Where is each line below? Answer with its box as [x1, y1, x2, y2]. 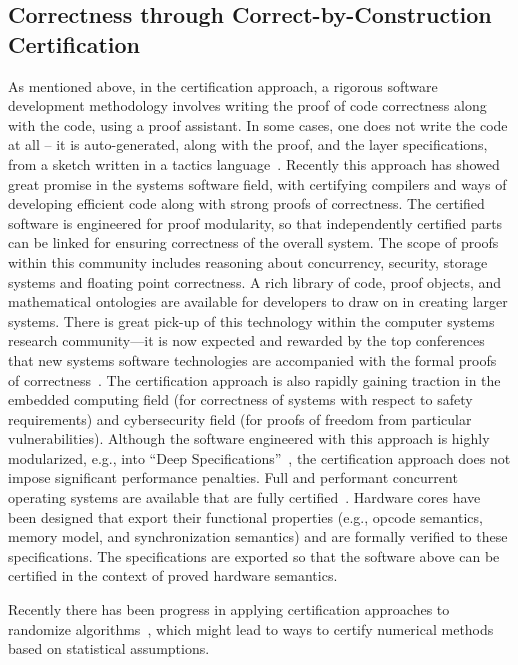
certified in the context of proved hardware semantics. [8, 565, 338, 586]
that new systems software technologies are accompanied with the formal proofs [8, 349, 497, 370]
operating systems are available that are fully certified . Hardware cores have [8, 487, 481, 508]
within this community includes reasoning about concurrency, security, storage [8, 251, 488, 272]
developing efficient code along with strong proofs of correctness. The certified [8, 193, 485, 214]
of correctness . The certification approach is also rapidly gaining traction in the [8, 369, 501, 390]
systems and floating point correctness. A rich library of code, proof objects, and [8, 271, 502, 292]
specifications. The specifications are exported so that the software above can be [8, 545, 500, 566]
